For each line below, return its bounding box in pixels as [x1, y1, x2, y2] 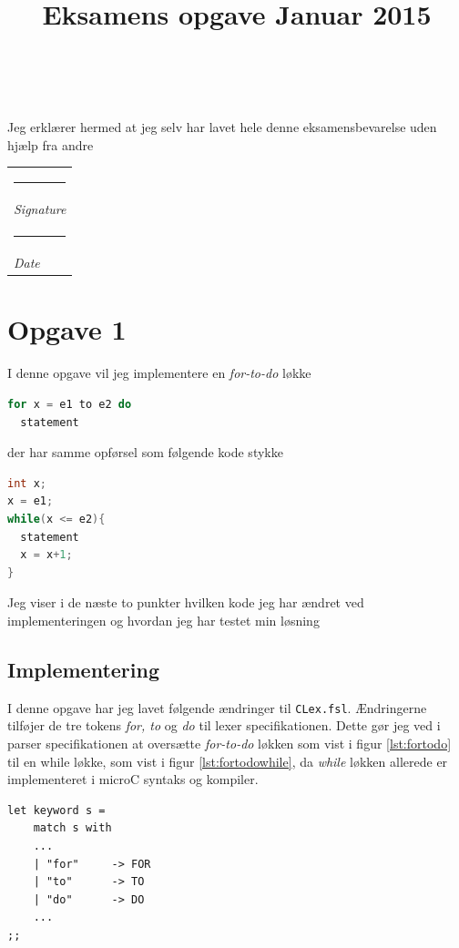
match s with [33, 821, 112, 835]
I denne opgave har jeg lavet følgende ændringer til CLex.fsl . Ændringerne [7, 698, 427, 717]
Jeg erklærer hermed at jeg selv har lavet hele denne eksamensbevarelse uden [7, 117, 437, 136]
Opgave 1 [7, 311, 127, 348]
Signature [14, 199, 66, 219]
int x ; [7, 476, 46, 490]
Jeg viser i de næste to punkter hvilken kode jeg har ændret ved [7, 593, 364, 612]
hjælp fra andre [7, 135, 94, 154]
